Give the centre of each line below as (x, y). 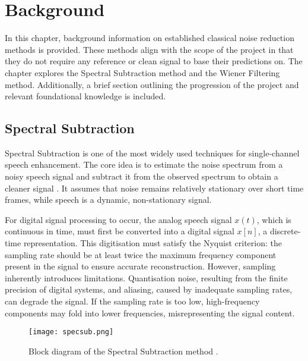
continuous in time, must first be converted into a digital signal (120, 231)
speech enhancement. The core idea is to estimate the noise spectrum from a (144, 164)
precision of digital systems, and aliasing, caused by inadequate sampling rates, (149, 289)
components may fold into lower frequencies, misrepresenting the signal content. (150, 313)
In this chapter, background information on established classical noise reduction (150, 38)
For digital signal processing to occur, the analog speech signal (118, 219)
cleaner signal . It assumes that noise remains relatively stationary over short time (154, 188)
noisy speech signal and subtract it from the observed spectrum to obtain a (142, 176)
